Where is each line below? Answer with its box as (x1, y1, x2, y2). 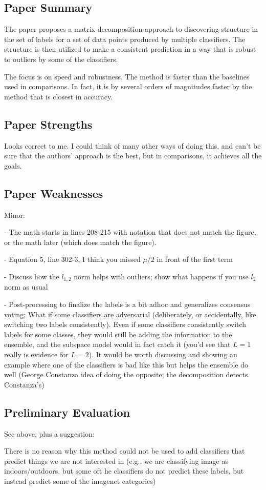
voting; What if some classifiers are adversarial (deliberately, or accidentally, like (4, 309, 256, 319)
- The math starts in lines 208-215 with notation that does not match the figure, (4, 227, 256, 237)
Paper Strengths (4, 116, 93, 132)
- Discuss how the (4, 271, 59, 281)
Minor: (4, 209, 25, 220)
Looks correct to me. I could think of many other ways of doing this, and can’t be (4, 140, 261, 151)
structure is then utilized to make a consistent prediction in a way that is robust (4, 44, 256, 54)
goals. (4, 160, 22, 171)
